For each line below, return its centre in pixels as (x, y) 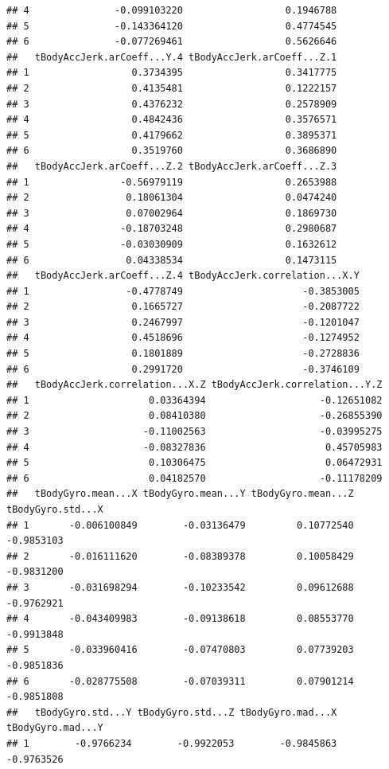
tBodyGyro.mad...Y (55, 728)
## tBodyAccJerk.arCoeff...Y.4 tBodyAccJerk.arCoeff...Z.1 (172, 57)
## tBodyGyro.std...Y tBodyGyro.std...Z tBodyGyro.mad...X (172, 712)
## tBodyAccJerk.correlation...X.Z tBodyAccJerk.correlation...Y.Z (194, 385)
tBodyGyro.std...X (55, 509)
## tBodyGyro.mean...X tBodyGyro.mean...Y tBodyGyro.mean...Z (180, 494)
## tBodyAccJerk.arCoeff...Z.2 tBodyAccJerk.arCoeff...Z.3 (172, 166)
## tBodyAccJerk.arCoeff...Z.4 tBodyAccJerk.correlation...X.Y (183, 276)
